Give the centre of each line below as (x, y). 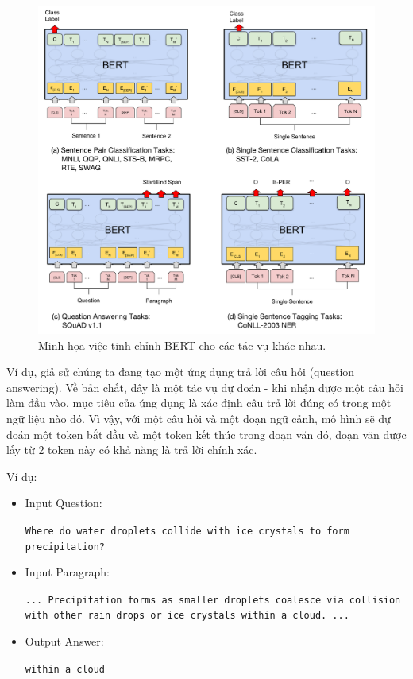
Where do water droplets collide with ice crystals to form (187, 531)
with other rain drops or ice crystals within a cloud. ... (187, 616)
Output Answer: (64, 641)
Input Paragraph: (67, 572)
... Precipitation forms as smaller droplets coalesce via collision (213, 600)
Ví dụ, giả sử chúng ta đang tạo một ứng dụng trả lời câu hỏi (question (181, 372)
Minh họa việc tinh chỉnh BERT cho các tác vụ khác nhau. (182, 345)
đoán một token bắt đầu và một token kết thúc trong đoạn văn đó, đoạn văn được (206, 434)
